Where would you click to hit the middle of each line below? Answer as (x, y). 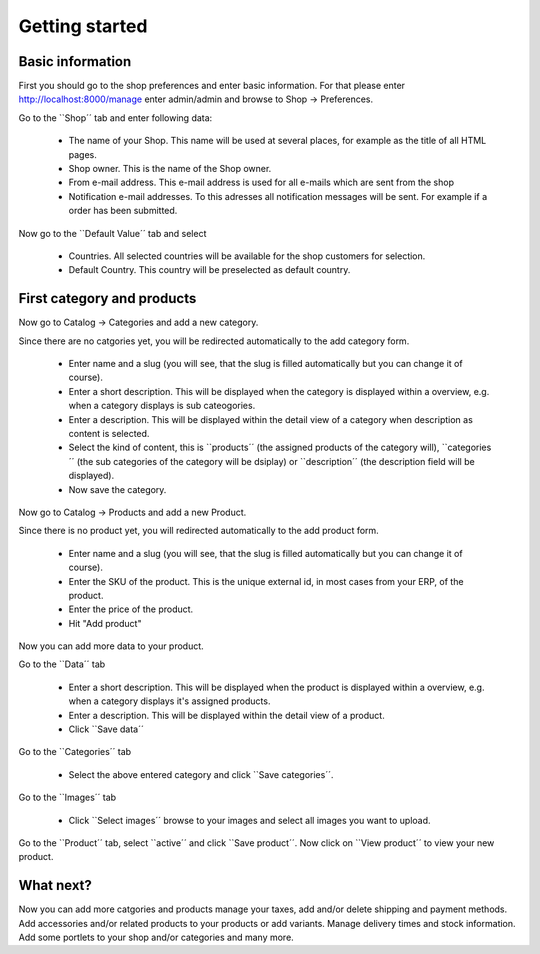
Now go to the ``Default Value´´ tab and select (112, 233)
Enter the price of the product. (131, 609)
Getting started (83, 26)
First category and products (107, 298)
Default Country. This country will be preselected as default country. (209, 270)
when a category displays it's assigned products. (169, 701)
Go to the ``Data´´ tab (62, 664)
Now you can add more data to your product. (111, 646)
